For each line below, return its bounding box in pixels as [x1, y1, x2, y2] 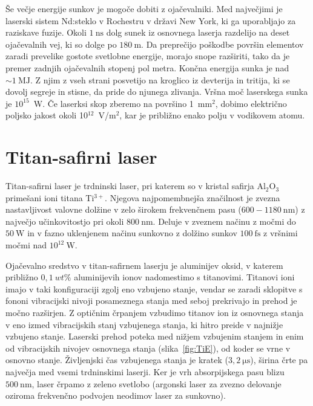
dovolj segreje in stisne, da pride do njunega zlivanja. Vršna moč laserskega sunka [5, 85, 308, 98]
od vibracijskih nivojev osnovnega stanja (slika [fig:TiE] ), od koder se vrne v [5, 341, 291, 354]
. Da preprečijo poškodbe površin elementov [141, 37, 304, 50]
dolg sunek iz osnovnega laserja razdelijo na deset [106, 26, 290, 39]
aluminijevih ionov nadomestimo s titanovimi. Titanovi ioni [74, 271, 295, 283]
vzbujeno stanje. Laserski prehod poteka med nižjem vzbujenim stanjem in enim [5, 330, 304, 343]
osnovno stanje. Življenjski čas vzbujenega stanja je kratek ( [5, 353, 228, 366]
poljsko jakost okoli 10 [5, 109, 88, 121]
